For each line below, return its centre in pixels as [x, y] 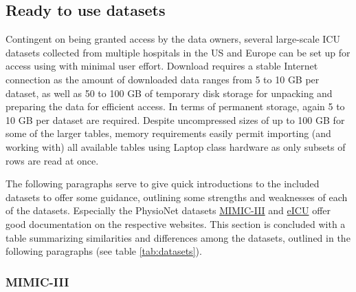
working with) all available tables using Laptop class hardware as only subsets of [176, 146]
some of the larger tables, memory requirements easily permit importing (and [168, 133]
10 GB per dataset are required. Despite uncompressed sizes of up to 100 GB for [175, 119]
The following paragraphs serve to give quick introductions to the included [163, 184]
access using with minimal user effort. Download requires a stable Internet [162, 66]
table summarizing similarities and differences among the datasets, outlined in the [178, 237]
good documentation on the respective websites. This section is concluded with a [176, 223]
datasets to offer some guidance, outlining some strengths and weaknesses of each [177, 197]
